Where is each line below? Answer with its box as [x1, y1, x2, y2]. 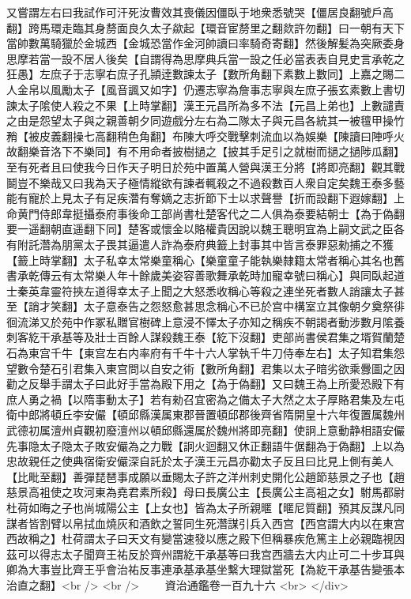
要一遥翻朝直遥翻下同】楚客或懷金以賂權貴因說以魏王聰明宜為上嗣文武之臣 [6, 220, 394, 237]
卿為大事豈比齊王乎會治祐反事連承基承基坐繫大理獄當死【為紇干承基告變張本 [6, 561, 405, 578]
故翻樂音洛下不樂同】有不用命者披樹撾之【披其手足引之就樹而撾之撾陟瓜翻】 [6, 143, 405, 160]
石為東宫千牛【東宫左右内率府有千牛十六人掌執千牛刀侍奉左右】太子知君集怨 [6, 345, 405, 361]
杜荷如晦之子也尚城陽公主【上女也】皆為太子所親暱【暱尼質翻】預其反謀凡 [6, 499, 394, 515]
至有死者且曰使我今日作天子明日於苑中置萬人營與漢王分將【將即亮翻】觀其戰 [6, 158, 405, 175]
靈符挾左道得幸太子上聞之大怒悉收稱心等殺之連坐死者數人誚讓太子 [50, 282, 394, 299]
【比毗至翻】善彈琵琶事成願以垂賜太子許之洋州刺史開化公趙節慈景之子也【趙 [6, 468, 405, 484]
